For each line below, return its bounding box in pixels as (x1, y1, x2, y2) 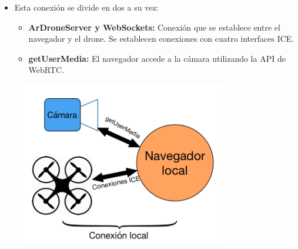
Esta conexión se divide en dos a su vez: (14, 1, 159, 13)
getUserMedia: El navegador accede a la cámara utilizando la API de (28, 52, 286, 64)
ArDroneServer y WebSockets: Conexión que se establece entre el (28, 21, 280, 33)
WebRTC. (28, 64, 65, 76)
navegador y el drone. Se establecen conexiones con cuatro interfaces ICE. (28, 32, 294, 45)
